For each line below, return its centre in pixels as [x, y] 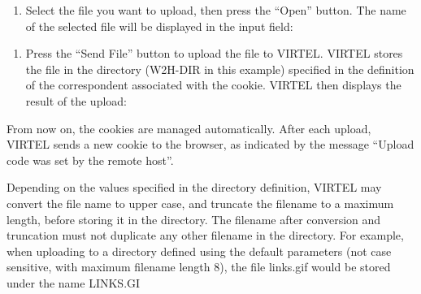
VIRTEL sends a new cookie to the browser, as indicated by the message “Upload [210, 144]
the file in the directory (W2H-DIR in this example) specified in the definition [220, 69]
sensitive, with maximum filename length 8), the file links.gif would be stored [199, 267]
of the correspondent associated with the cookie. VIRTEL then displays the [213, 85]
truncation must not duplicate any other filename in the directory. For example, [205, 235]
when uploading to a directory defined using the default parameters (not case [199, 251]
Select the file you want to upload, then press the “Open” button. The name [216, 10]
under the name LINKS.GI [74, 282]
